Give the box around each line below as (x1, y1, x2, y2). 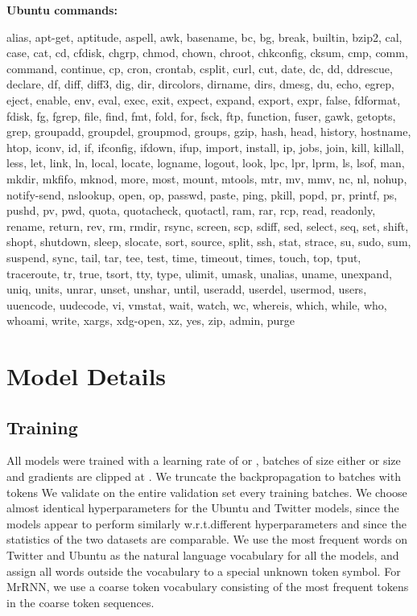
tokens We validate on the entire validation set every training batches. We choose (6, 483, 407, 500)
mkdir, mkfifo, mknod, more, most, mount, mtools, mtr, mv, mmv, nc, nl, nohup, (6, 170, 407, 187)
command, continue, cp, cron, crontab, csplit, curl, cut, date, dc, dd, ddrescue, (6, 60, 393, 76)
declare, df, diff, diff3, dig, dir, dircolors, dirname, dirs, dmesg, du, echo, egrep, (6, 76, 394, 92)
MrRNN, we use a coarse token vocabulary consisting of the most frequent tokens (6, 578, 409, 595)
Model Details (6, 359, 167, 392)
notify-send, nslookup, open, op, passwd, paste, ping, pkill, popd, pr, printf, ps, (6, 186, 398, 203)
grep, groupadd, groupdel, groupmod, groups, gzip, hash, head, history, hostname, (6, 123, 411, 140)
